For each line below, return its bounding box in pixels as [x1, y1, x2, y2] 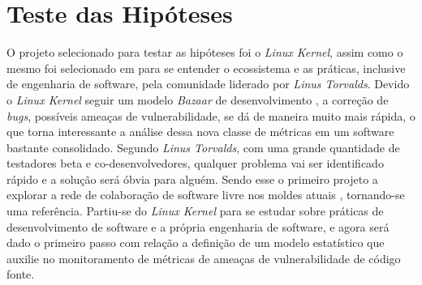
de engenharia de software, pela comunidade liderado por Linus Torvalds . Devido [6, 75, 410, 92]
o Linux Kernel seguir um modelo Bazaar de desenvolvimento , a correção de [6, 91, 389, 108]
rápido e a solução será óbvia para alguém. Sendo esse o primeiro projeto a [6, 170, 378, 187]
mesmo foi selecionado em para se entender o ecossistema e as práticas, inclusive [6, 59, 406, 76]
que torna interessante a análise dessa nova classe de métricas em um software [6, 123, 394, 140]
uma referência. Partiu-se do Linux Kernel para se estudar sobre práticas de [6, 202, 384, 219]
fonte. [6, 266, 35, 283]
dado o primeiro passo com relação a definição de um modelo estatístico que [6, 234, 385, 251]
